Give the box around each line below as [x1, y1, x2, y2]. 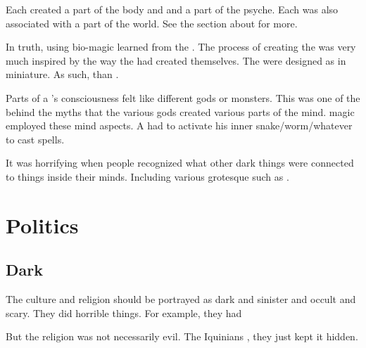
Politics [6, 210, 79, 239]
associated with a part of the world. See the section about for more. [6, 15, 298, 30]
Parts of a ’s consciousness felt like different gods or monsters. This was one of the [6, 90, 360, 105]
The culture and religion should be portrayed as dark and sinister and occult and [6, 292, 356, 307]
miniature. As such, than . [6, 67, 119, 82]
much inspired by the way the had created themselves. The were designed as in [6, 53, 346, 67]
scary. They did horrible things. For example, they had [6, 305, 242, 320]
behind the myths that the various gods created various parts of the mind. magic [6, 104, 355, 119]
